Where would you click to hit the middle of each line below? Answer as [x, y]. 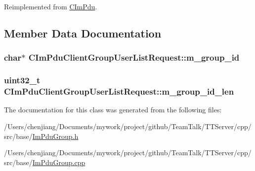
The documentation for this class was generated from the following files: [113, 110]
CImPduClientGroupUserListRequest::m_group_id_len [119, 91]
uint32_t [22, 80]
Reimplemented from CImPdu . [51, 6]
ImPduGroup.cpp [59, 162]
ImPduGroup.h [55, 136]
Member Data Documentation [83, 33]
